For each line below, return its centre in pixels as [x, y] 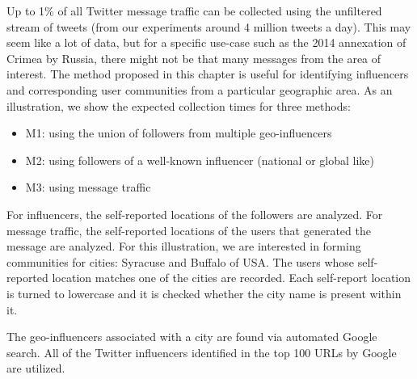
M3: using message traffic [88, 187]
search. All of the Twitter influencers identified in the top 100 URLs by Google [202, 352]
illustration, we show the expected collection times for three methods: [179, 105]
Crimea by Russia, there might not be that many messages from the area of [194, 58]
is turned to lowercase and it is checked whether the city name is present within [204, 293]
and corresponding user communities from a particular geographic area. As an [200, 89]
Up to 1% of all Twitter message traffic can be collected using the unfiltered [194, 11]
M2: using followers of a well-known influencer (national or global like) [200, 160]
